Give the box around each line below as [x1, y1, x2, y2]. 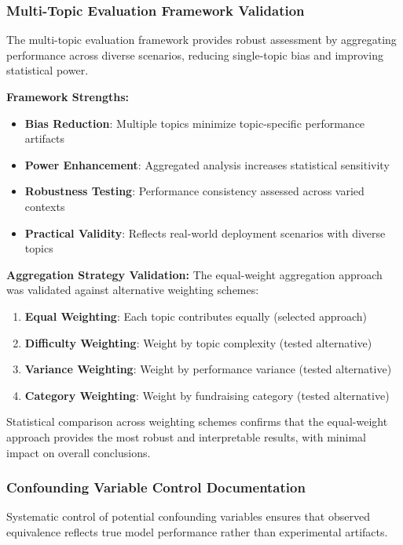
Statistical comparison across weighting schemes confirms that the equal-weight [6, 413, 388, 430]
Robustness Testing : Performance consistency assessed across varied [24, 183, 365, 199]
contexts [24, 198, 65, 214]
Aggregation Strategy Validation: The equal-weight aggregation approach [6, 266, 383, 282]
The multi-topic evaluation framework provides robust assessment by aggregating [6, 31, 397, 48]
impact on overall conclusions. [6, 444, 151, 460]
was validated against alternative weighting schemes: [6, 282, 259, 298]
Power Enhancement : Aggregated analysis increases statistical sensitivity [24, 156, 390, 173]
